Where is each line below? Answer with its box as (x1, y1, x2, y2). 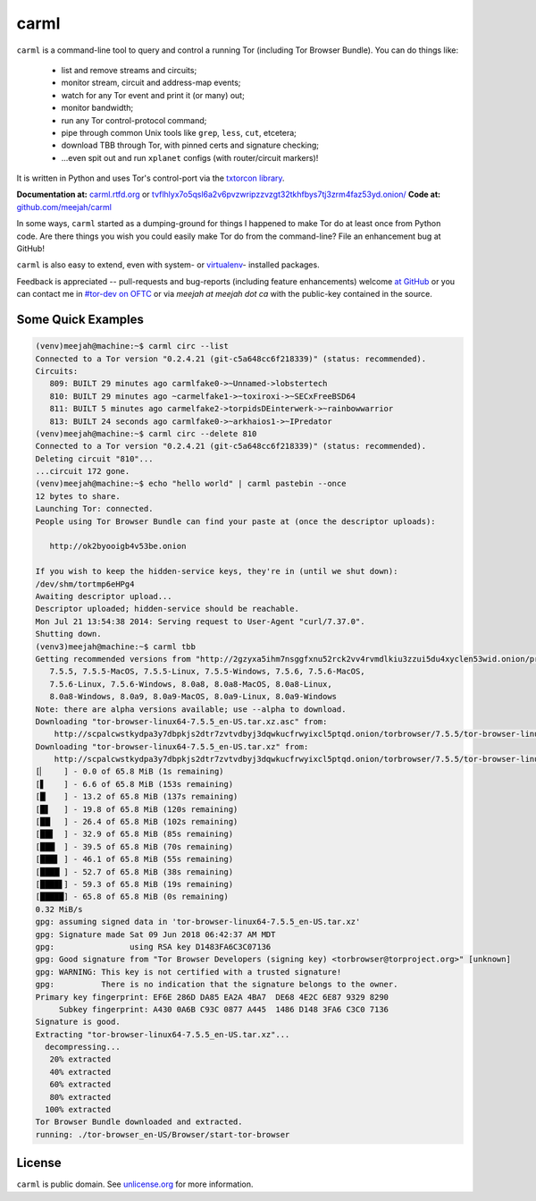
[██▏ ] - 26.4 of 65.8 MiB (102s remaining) (35, 816, 239, 827)
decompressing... (45, 1042, 121, 1053)
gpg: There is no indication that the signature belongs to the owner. (35, 979, 398, 990)
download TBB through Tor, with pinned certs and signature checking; (61, 140, 320, 151)
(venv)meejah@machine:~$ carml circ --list (35, 341, 230, 351)
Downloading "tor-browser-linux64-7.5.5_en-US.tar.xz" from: (35, 741, 309, 751)
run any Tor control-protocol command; (61, 114, 207, 125)
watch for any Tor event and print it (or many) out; (61, 89, 245, 100)
